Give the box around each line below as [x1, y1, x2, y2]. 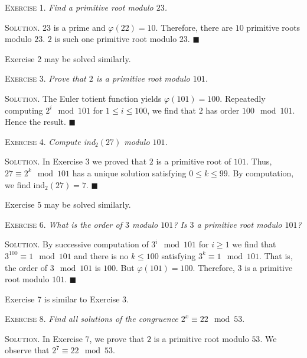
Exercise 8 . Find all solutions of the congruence [5, 312, 178, 325]
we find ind [5, 178, 45, 191]
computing [5, 104, 43, 116]
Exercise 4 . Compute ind [5, 135, 96, 147]
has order [205, 104, 240, 116]
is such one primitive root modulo [54, 33, 177, 45]
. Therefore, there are [155, 21, 233, 33]
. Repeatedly [220, 92, 266, 104]
